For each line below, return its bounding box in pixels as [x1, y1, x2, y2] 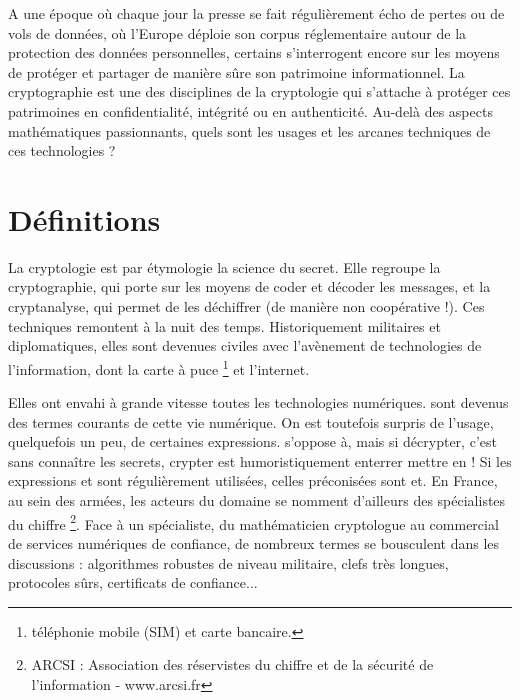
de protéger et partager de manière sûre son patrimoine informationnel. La [8, 61, 465, 82]
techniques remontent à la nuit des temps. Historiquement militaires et [8, 315, 441, 336]
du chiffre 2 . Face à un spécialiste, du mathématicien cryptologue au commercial [8, 510, 499, 534]
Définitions [8, 198, 161, 239]
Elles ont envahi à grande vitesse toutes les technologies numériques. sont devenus [8, 392, 509, 413]
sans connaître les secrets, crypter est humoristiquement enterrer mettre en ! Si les [8, 450, 512, 471]
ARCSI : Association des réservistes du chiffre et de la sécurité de [31, 654, 434, 675]
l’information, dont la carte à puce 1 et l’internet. [8, 355, 310, 379]
